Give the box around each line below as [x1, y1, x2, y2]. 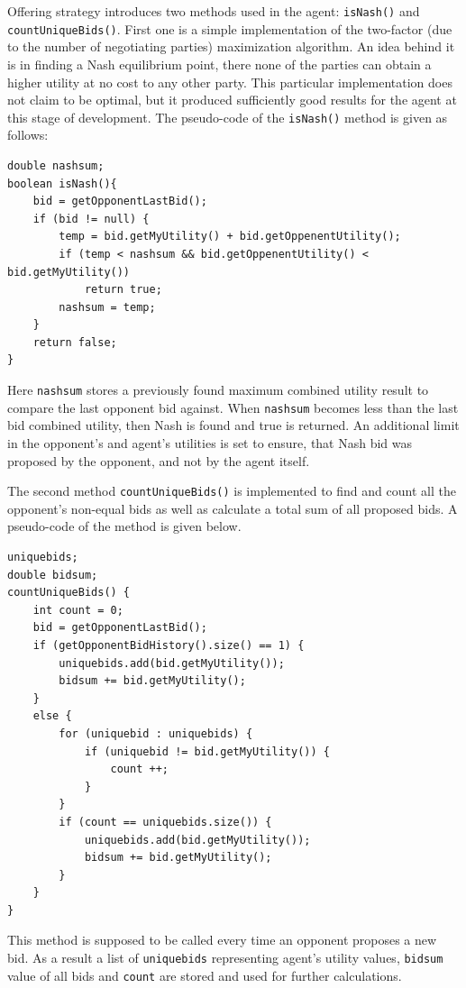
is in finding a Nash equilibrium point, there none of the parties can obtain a [7, 54, 432, 73]
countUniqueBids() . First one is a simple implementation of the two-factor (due [7, 19, 452, 38]
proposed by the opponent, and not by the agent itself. [7, 451, 310, 470]
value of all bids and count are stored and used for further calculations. [7, 965, 402, 984]
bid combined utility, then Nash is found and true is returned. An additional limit [7, 416, 460, 435]
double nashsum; [7, 159, 105, 172]
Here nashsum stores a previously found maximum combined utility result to [7, 380, 429, 399]
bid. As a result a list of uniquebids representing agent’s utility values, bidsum [7, 948, 443, 967]
